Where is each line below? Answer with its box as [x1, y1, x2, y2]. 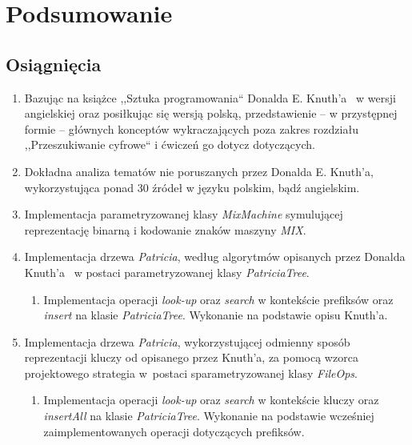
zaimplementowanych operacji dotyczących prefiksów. [43, 423, 305, 439]
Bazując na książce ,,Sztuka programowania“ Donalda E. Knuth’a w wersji [24, 89, 396, 106]
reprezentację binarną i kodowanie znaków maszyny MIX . [24, 221, 306, 238]
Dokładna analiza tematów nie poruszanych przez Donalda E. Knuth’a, [24, 162, 374, 179]
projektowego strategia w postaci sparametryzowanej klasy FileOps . [24, 364, 358, 381]
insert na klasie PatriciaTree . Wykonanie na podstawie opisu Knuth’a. [43, 307, 388, 323]
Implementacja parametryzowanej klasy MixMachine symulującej [24, 206, 343, 222]
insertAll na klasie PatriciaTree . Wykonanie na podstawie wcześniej [43, 407, 374, 424]
